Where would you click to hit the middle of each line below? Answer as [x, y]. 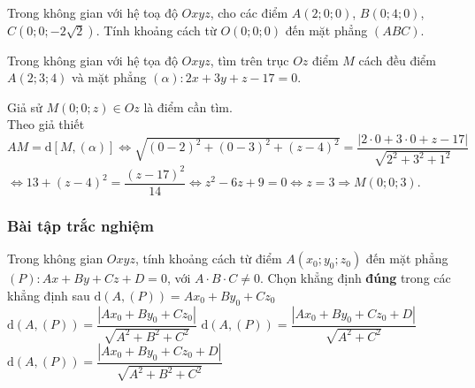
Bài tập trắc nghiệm [80, 225]
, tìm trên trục [249, 60]
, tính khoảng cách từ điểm [208, 259]
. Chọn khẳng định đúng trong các [355, 278]
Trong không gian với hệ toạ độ [92, 12]
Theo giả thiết [46, 124]
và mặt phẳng [109, 77]
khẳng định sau [49, 295]
